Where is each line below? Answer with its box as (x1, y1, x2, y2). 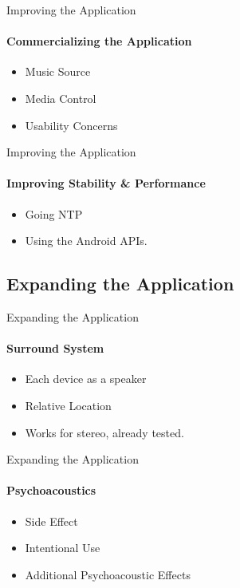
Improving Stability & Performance (6, 175, 206, 191)
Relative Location (25, 397, 112, 413)
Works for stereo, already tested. (25, 424, 184, 440)
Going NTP (25, 205, 83, 222)
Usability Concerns (25, 116, 118, 133)
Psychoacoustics (6, 482, 96, 499)
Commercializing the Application (6, 33, 192, 49)
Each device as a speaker (25, 370, 147, 387)
